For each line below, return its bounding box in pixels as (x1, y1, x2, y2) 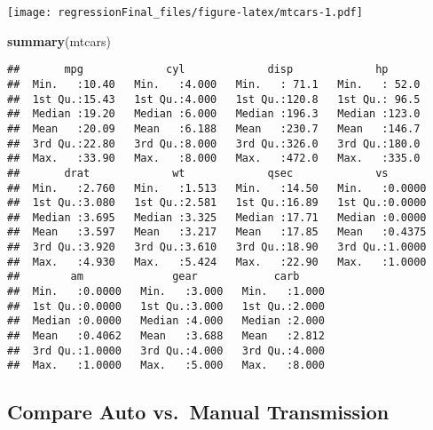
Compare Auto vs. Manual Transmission (7, 398, 390, 426)
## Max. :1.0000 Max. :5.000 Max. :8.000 (7, 359, 325, 372)
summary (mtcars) (7, 31, 111, 50)
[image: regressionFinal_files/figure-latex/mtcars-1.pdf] (7, 6, 363, 19)
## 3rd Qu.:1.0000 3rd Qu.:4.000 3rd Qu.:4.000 (7, 344, 325, 357)
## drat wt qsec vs (7, 166, 389, 179)
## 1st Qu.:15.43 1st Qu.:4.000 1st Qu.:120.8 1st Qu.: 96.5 (7, 92, 421, 106)
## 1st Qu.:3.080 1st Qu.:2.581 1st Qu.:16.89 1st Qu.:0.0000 (7, 196, 427, 210)
